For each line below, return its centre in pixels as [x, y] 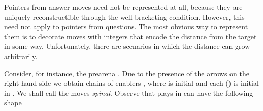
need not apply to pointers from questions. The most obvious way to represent [126, 26]
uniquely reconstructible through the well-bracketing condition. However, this [124, 16]
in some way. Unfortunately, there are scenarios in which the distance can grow [127, 46]
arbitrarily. [21, 56]
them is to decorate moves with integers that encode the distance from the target [130, 36]
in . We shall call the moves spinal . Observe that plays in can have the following [129, 93]
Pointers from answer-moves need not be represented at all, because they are [123, 7]
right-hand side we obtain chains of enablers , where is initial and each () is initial [131, 83]
